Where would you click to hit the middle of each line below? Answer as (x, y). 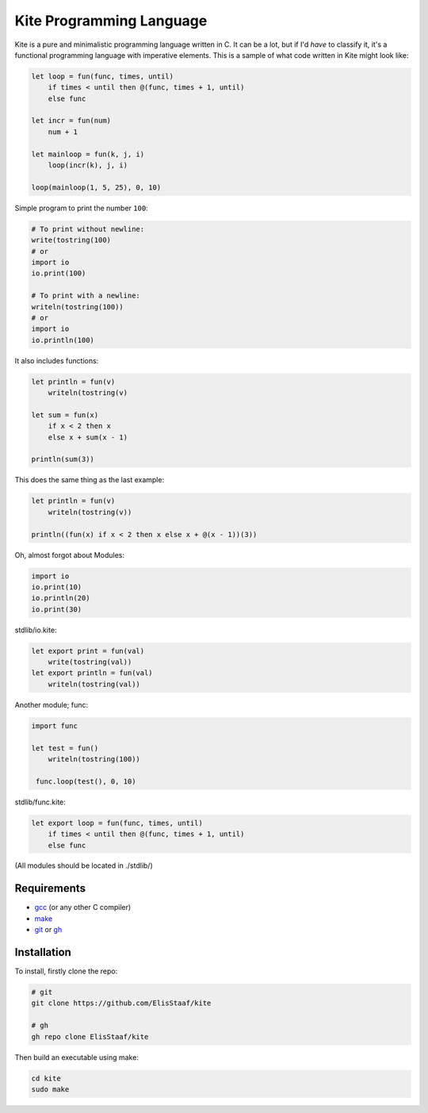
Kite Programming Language (111, 21)
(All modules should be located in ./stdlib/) (84, 865)
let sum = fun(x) (65, 415)
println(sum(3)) (63, 459)
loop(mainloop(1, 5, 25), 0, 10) (96, 187)
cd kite (46, 1078)
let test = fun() (65, 748)
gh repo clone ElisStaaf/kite (90, 1036)
